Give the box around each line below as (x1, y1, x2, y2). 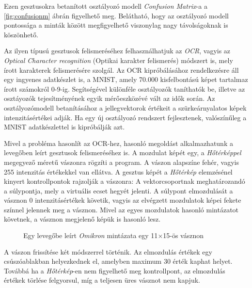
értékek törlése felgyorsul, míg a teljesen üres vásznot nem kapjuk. (4, 275, 200, 285)
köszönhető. (4, 29, 38, 39)
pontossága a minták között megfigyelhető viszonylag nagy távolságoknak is (4, 20, 228, 30)
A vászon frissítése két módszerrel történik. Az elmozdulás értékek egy (4, 246, 212, 256)
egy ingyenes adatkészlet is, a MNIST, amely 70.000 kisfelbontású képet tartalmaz (4, 74, 248, 84)
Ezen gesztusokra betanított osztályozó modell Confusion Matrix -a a (4, 1, 207, 11)
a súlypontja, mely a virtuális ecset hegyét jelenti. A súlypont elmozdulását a (4, 185, 233, 195)
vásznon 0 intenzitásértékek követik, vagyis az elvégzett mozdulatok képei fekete (4, 195, 241, 205)
